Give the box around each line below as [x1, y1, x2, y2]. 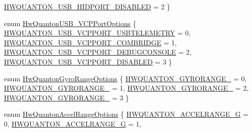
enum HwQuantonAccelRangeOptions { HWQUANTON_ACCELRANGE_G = [4, 109, 249, 119]
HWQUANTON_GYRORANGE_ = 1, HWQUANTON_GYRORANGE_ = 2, [4, 83, 249, 93]
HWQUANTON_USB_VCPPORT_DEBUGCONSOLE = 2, [4, 47, 192, 57]
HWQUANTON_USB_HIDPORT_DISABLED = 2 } [4, 1, 170, 11]
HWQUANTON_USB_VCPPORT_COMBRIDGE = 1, [4, 37, 177, 47]
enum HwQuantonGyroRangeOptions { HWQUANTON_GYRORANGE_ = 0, [4, 73, 247, 83]
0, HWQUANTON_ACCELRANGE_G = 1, [4, 118, 142, 129]
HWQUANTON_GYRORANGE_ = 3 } [4, 92, 129, 102]
